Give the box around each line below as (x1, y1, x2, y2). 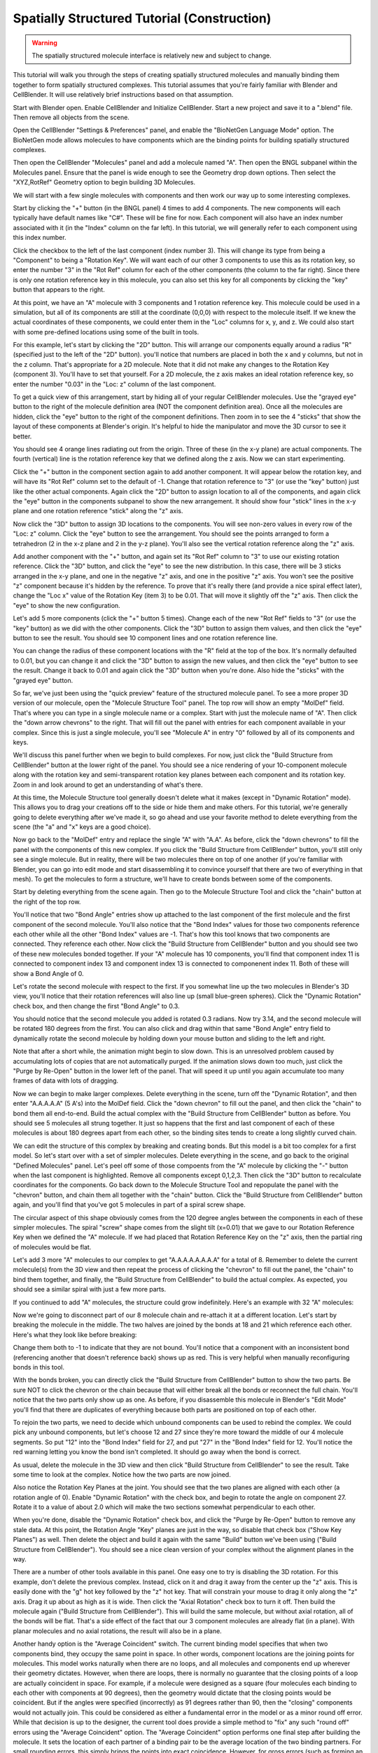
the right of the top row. (13, 898, 81, 906)
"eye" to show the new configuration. (13, 601, 120, 609)
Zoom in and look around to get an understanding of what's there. (13, 780, 203, 789)
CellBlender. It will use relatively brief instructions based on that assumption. (13, 90, 234, 99)
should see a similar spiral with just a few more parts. (13, 1285, 167, 1294)
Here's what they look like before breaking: (13, 1330, 137, 1339)
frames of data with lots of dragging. (13, 1076, 119, 1085)
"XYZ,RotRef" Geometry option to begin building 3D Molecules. (13, 178, 196, 187)
